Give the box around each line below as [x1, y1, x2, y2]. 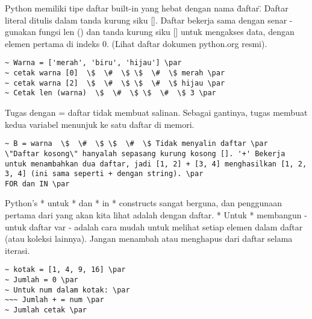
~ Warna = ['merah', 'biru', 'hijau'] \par [5, 58, 182, 68]
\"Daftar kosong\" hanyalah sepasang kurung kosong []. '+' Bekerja [5, 149, 285, 158]
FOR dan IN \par [5, 179, 70, 188]
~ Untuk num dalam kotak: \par [5, 285, 130, 294]
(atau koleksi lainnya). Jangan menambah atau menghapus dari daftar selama [5, 232, 293, 245]
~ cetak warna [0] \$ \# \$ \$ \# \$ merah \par [5, 69, 225, 78]
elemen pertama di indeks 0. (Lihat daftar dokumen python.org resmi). [5, 37, 267, 49]
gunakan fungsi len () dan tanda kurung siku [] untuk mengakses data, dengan [5, 25, 295, 38]
